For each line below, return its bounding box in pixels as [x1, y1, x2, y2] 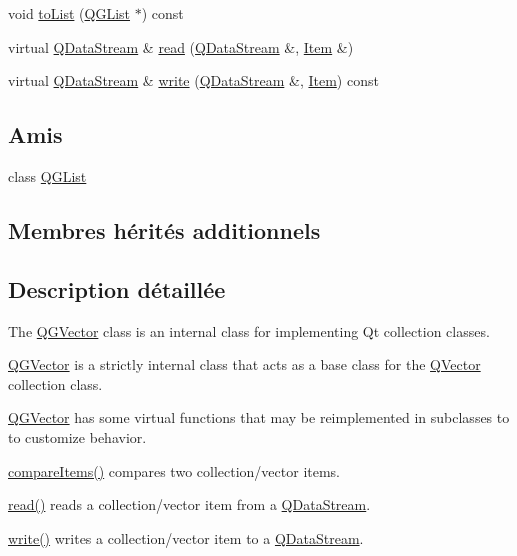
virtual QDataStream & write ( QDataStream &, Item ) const [8, 70, 379, 91]
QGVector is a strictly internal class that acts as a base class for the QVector [8, 354, 481, 375]
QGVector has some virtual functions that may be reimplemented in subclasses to [8, 407, 510, 428]
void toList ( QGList [8, 3, 131, 23]
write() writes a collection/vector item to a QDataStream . [8, 527, 364, 548]
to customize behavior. [8, 426, 147, 447]
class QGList [8, 165, 87, 186]
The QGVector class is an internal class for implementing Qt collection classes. [8, 320, 490, 341]
